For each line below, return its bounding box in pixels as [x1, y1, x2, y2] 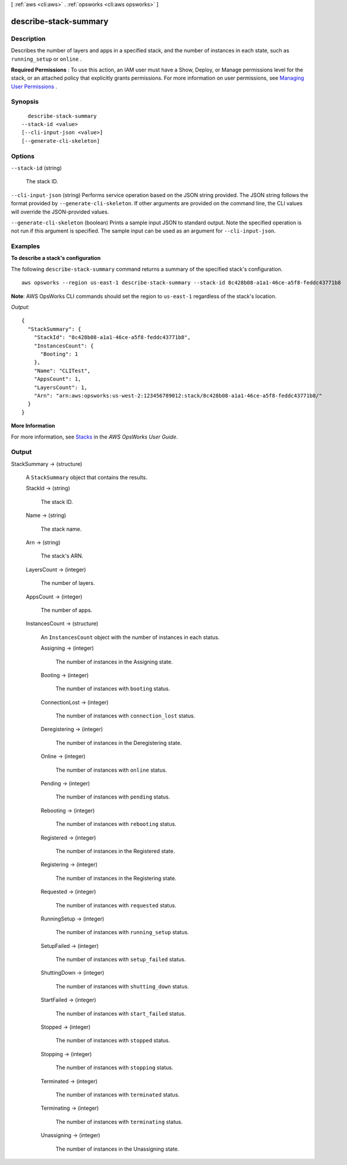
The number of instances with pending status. [55, 793, 171, 800]
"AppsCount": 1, [33, 375, 81, 383]
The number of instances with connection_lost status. [55, 712, 195, 719]
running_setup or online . [11, 55, 82, 62]
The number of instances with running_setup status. [55, 929, 190, 936]
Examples [11, 242, 40, 250]
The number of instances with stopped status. [55, 1037, 171, 1044]
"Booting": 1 [40, 350, 78, 357]
